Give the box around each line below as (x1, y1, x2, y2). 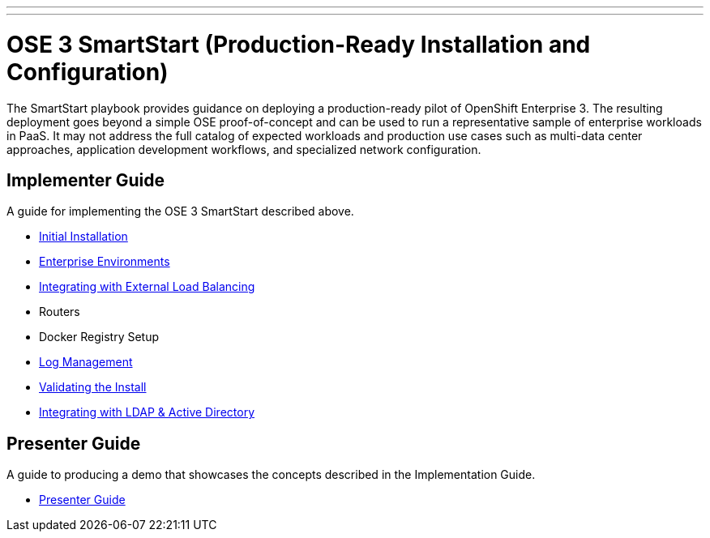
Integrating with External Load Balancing (39, 280, 255, 294)
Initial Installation (39, 229, 128, 244)
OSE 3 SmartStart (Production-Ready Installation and (6, 30, 591, 58)
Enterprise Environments (39, 254, 170, 269)
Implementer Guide (6, 169, 165, 190)
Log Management (39, 355, 133, 369)
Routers (39, 305, 80, 319)
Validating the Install (39, 380, 147, 395)
